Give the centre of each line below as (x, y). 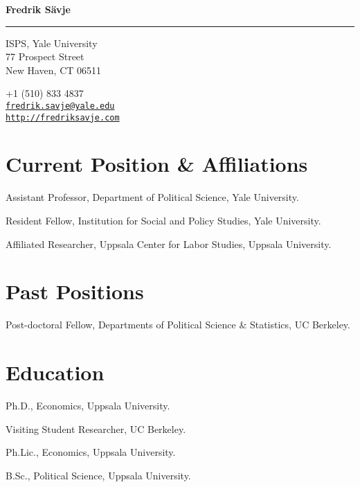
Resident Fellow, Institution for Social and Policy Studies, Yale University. (163, 220)
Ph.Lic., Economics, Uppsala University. (91, 452)
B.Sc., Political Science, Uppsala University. (98, 475)
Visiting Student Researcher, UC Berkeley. (96, 428)
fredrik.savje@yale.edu (60, 106)
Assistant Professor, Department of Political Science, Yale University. (152, 197)
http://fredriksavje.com (63, 117)
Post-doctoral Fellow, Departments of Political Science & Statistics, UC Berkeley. (178, 325)
